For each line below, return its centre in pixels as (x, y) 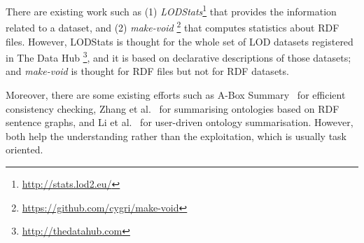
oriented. (24, 150)
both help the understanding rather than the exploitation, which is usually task (176, 136)
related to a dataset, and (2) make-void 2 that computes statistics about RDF (173, 26)
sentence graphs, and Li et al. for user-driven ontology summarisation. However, (180, 122)
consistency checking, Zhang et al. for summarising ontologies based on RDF (173, 108)
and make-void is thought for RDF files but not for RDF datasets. (147, 71)
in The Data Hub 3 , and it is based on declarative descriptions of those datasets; (178, 56)
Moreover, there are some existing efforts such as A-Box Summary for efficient (176, 94)
